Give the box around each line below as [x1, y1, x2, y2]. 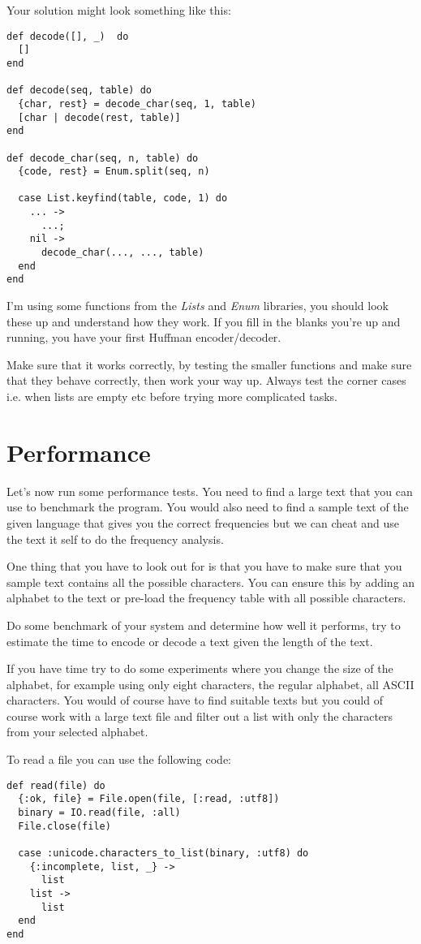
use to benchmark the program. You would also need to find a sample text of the [6, 498, 409, 515]
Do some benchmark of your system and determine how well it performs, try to [6, 616, 401, 633]
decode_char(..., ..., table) [41, 247, 204, 259]
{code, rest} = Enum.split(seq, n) [18, 166, 210, 178]
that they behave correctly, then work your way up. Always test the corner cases [6, 372, 406, 389]
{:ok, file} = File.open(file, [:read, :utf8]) [18, 793, 280, 805]
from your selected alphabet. [6, 723, 148, 740]
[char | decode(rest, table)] [18, 111, 181, 123]
